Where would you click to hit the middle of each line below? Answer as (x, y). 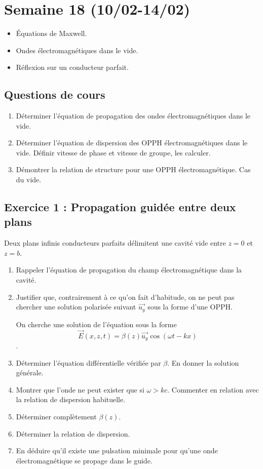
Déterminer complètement (56, 416)
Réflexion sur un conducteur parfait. (72, 67)
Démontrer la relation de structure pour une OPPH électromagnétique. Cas (133, 169)
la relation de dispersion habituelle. (71, 399)
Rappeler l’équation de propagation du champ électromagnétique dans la (129, 270)
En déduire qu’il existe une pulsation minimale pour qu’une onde (117, 451)
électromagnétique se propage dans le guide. (84, 460)
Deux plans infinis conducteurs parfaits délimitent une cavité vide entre (115, 243)
